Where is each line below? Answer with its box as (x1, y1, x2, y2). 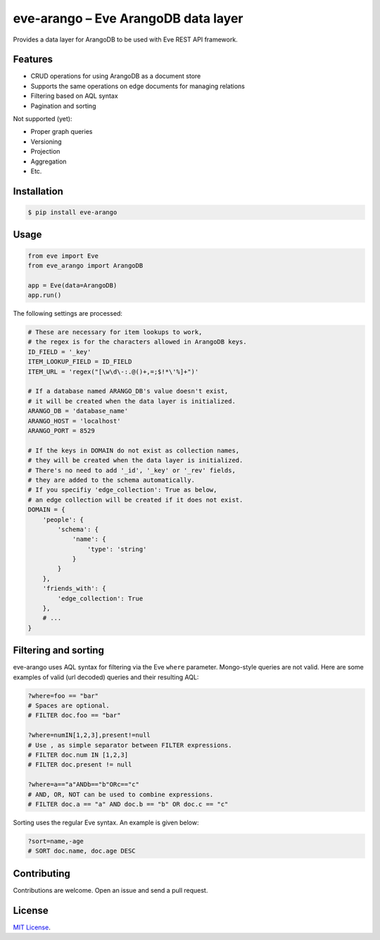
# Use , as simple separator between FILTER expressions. (27, 741, 232, 749)
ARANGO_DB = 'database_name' (27, 407, 129, 415)
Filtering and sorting (13, 645, 105, 657)
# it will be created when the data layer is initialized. (27, 397, 236, 405)
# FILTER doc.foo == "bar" (27, 712, 121, 719)
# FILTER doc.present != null (27, 761, 132, 769)
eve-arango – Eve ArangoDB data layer (13, 11, 243, 26)
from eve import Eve (27, 252, 99, 260)
